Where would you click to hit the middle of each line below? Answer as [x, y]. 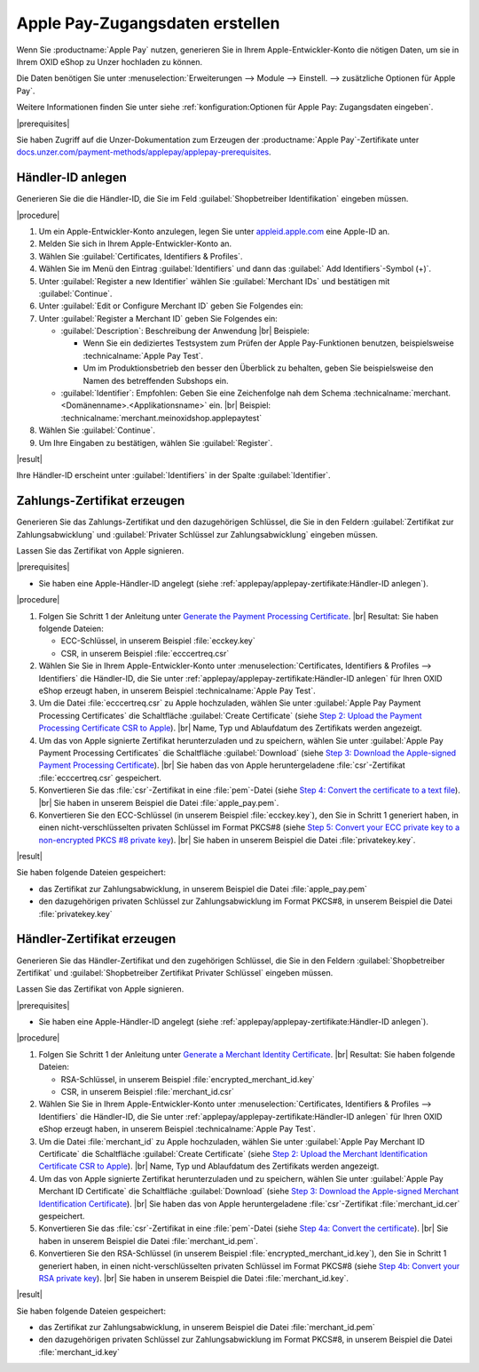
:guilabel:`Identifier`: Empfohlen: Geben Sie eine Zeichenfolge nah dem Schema [206, 393]
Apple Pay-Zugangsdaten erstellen [148, 23]
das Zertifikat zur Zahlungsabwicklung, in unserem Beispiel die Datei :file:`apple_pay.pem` [203, 889]
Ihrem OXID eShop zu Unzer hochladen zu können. [110, 61]
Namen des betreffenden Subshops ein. [156, 380]
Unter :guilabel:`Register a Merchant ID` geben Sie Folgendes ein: [158, 318]
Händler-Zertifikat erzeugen [96, 939]
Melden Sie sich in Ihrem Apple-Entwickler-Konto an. [135, 243]
